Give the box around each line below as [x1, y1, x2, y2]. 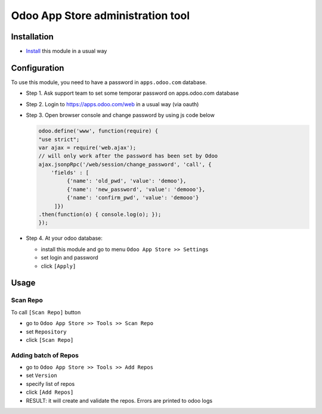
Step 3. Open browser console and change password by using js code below [26, 112, 215, 119]
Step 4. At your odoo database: [26, 234, 103, 242]
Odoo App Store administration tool [11, 9, 190, 22]
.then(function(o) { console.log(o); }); [38, 211, 162, 218]
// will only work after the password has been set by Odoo [38, 153, 218, 159]
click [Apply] [41, 262, 76, 270]
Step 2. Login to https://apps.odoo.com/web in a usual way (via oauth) [26, 100, 199, 107]
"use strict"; [38, 136, 80, 143]
